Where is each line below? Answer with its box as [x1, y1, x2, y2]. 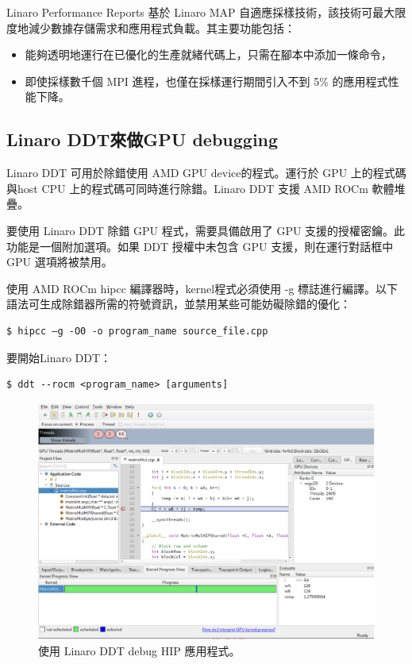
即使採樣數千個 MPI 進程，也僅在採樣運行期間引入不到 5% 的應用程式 [25, 72, 388, 89]
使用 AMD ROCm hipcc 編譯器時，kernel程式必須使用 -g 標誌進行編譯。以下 [6, 280, 399, 296]
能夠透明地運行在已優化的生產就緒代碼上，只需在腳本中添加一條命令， [25, 46, 392, 63]
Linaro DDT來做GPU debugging [6, 127, 279, 152]
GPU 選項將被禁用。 [6, 253, 113, 270]
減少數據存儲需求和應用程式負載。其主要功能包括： [28, 19, 295, 36]
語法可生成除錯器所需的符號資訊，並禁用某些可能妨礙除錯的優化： [6, 295, 351, 312]
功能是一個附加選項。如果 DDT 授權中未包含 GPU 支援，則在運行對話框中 [6, 237, 394, 254]
